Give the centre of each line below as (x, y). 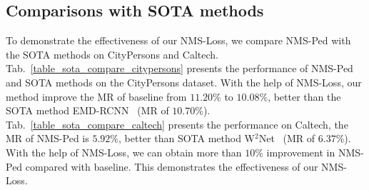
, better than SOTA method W (187, 138)
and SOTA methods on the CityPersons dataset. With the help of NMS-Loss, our (184, 82)
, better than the (304, 96)
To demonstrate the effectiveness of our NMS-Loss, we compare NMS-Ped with (178, 40)
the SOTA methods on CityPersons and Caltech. (112, 54)
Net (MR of (287, 138)
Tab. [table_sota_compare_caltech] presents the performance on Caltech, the (177, 124)
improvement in (301, 152)
